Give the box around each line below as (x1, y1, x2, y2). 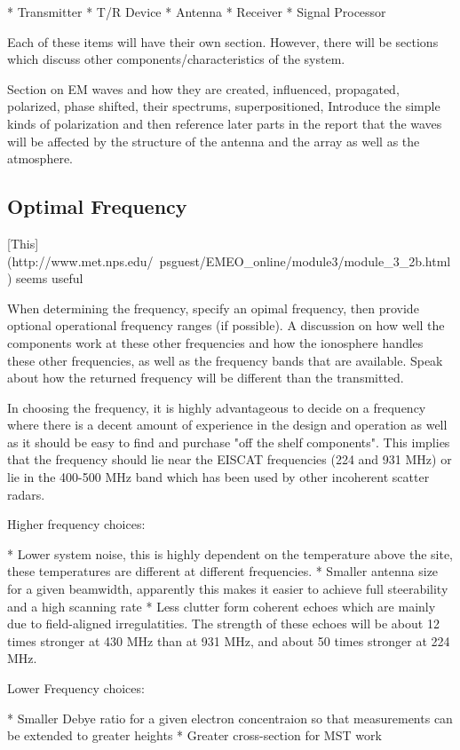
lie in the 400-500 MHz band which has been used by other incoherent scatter (7, 468, 430, 486)
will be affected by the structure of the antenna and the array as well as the (7, 131, 420, 150)
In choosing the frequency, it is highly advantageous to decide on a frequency (7, 398, 426, 416)
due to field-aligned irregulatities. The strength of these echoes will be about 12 (7, 614, 440, 633)
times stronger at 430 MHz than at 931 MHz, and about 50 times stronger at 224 (7, 631, 450, 650)
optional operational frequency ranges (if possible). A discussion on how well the (7, 316, 445, 335)
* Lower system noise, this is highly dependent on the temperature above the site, (7, 544, 454, 563)
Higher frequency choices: (7, 515, 146, 533)
